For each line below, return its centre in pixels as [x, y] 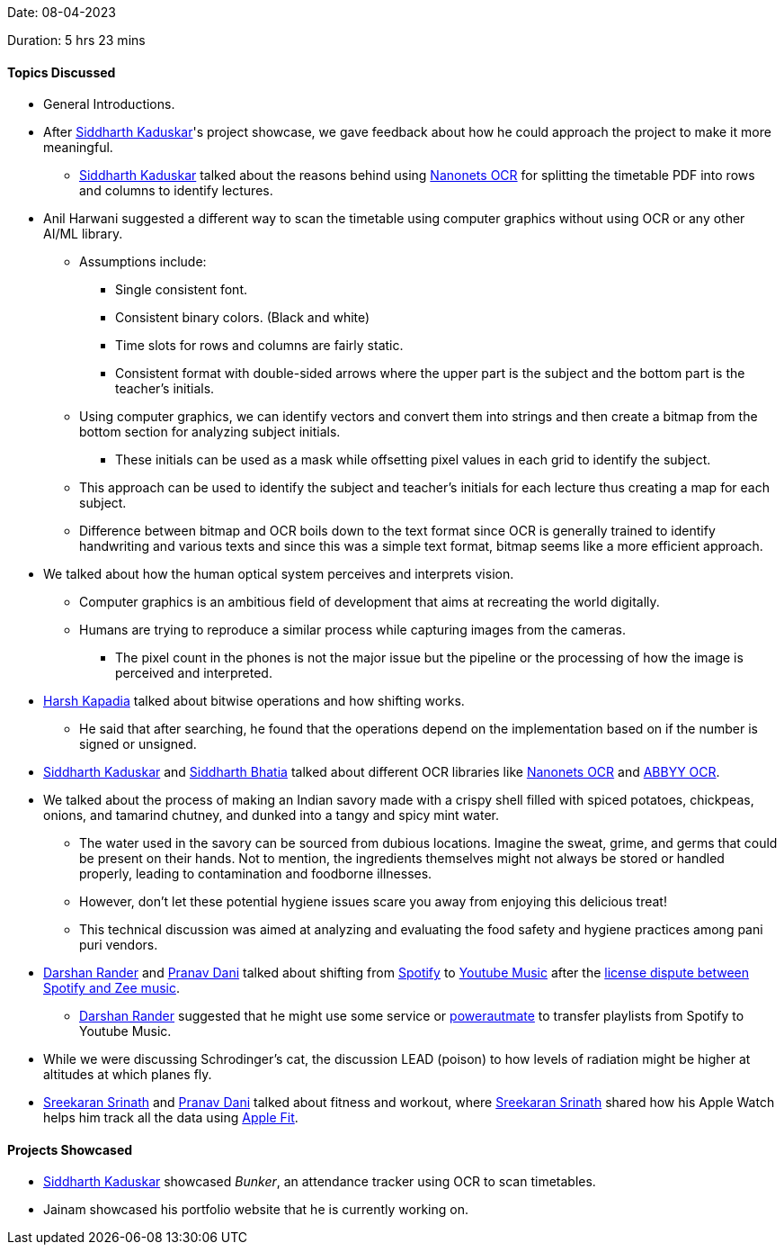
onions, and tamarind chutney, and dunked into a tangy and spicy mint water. [271, 815]
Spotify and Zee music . [111, 988]
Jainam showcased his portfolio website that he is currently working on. [256, 1210]
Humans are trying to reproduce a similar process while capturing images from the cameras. [353, 630]
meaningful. [78, 148]
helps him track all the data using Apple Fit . [171, 1118]
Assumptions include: [143, 262]
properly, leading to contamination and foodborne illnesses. [256, 874]
